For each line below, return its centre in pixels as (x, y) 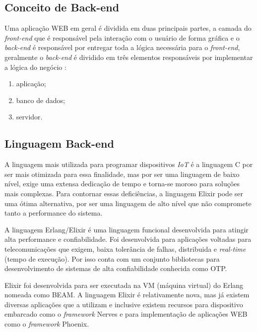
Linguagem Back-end (59, 143)
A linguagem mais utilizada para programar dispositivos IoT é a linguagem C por (129, 164)
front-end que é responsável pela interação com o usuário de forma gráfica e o (122, 37)
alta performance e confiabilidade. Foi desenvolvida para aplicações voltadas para (128, 239)
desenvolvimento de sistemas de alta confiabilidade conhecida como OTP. (116, 268)
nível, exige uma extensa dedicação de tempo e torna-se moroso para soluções (122, 184)
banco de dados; (40, 100)
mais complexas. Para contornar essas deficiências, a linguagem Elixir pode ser (124, 193)
